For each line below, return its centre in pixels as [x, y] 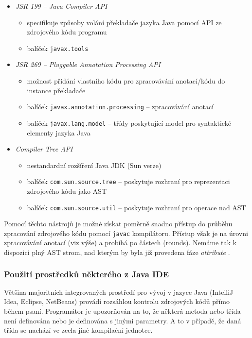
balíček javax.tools [58, 48]
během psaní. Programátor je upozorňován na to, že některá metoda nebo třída [122, 311]
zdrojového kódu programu [67, 32]
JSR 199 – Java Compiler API [61, 6]
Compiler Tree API [44, 149]
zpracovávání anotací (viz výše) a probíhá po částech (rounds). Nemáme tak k [120, 243]
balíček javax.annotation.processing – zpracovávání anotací [120, 107]
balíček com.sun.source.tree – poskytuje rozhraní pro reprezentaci [128, 181]
